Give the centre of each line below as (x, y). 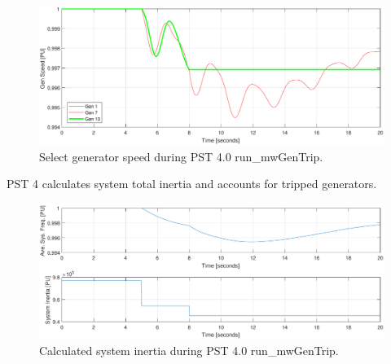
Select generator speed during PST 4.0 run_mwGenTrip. (181, 156)
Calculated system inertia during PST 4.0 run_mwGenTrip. (189, 351)
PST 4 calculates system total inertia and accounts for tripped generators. (192, 184)
